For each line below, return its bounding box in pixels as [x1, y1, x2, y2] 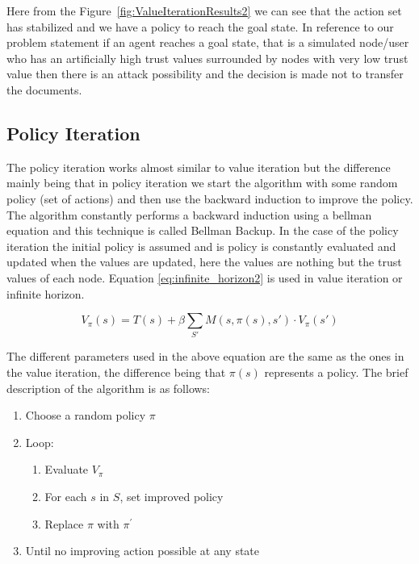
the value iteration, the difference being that [6, 364, 226, 381]
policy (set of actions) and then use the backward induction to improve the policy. [6, 190, 413, 207]
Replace [44, 515, 84, 532]
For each [44, 488, 87, 504]
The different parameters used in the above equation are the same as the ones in [6, 348, 404, 365]
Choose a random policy [25, 407, 146, 424]
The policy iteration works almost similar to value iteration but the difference [6, 158, 391, 175]
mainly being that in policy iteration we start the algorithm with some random [6, 174, 398, 191]
